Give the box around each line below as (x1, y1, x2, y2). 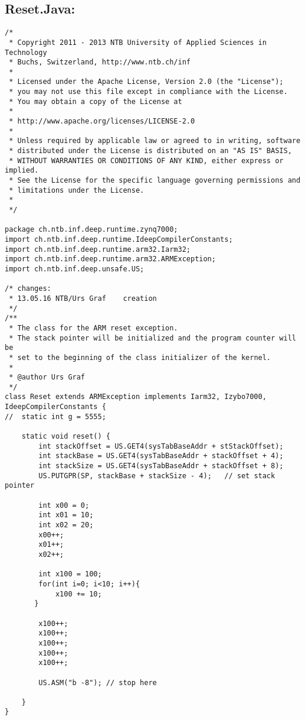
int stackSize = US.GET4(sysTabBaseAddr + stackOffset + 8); (38, 462, 284, 471)
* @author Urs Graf (9, 373, 86, 382)
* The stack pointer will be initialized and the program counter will (9, 333, 296, 342)
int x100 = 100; (38, 570, 102, 579)
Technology (5, 48, 47, 57)
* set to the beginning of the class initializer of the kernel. (9, 353, 271, 362)
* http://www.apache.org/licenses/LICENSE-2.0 (9, 117, 195, 126)
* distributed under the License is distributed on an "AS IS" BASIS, (9, 147, 292, 155)
